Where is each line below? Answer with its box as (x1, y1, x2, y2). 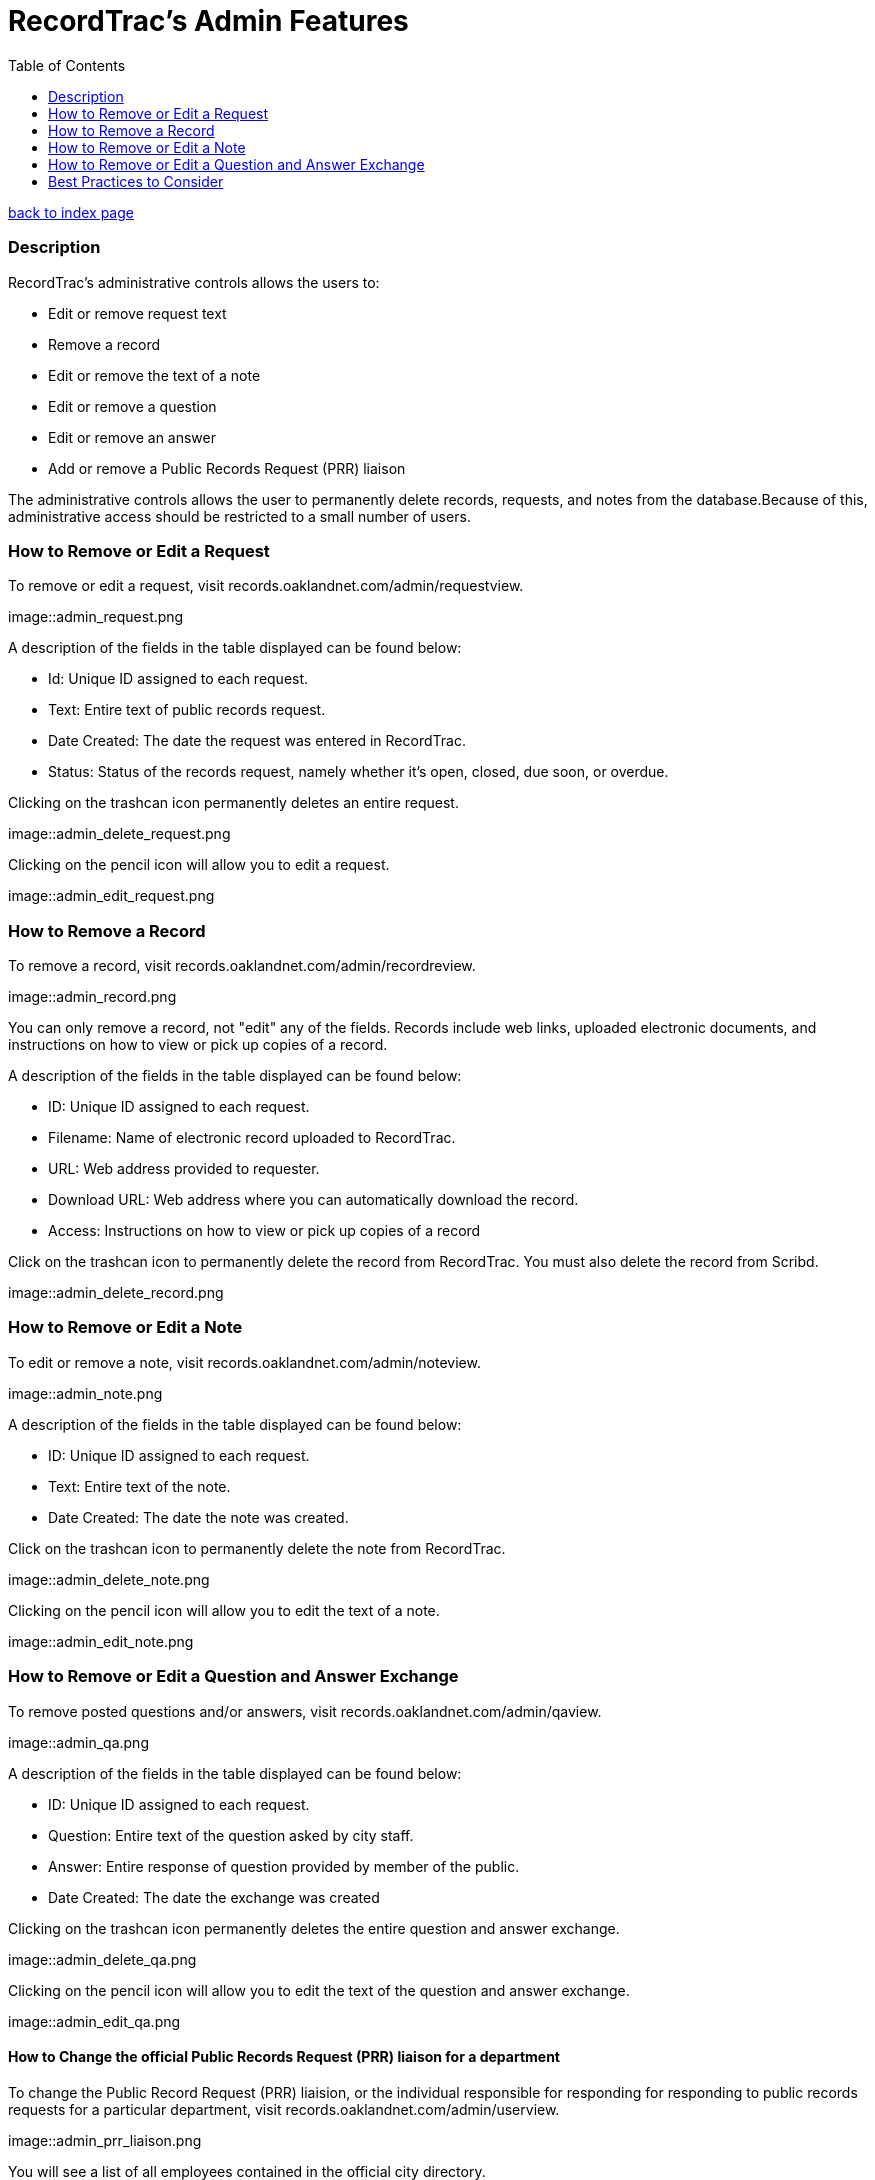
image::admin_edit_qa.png (8, 2012, 181, 2030)
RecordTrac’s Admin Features (8, 4, 409, 38)
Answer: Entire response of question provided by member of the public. (48, 1857, 520, 1875)
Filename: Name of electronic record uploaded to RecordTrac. (48, 1129, 456, 1146)
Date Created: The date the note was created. (48, 1508, 349, 1526)
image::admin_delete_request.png (8, 825, 231, 843)
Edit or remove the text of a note (48, 366, 261, 384)
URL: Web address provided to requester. (48, 1160, 320, 1177)
